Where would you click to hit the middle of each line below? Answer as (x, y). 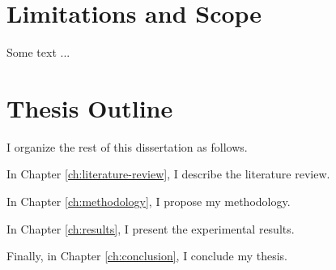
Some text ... (38, 52)
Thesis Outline (90, 107)
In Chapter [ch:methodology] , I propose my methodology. (149, 201)
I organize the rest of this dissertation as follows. (127, 146)
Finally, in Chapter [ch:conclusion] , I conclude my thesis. (147, 256)
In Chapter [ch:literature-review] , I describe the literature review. (168, 174)
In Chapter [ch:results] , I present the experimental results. (151, 228)
